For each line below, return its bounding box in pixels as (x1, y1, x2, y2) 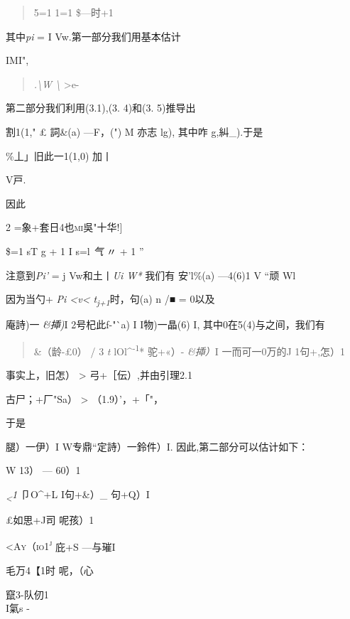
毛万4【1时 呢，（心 (6, 563, 94, 578)
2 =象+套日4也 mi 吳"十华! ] (6, 220, 123, 235)
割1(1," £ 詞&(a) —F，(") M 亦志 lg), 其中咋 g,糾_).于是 (6, 124, 263, 139)
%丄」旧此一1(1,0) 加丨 (6, 148, 113, 163)
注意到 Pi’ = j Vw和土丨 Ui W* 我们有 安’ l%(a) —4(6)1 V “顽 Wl (6, 267, 296, 282)
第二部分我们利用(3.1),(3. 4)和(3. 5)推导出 (6, 100, 196, 115)
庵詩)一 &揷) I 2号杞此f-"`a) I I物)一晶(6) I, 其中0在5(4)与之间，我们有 (6, 317, 325, 332)
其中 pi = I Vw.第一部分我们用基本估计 (6, 28, 181, 43)
